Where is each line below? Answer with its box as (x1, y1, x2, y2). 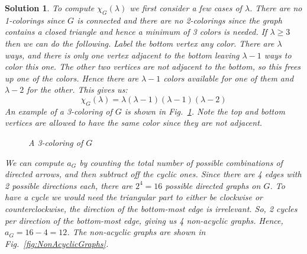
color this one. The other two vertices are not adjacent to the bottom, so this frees (5, 60, 301, 73)
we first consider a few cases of (130, 2, 242, 14)
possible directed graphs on (165, 179, 261, 191)
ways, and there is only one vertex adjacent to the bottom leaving (5, 48, 240, 61)
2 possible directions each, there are (5, 179, 133, 191)
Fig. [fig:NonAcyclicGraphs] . (5, 237, 109, 249)
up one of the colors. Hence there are (5, 71, 139, 84)
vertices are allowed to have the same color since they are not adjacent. (5, 116, 263, 129)
